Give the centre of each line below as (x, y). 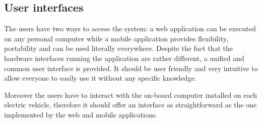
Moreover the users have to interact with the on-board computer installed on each (131, 95)
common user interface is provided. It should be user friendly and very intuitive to (131, 68)
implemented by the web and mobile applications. (81, 114)
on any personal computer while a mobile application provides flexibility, (116, 38)
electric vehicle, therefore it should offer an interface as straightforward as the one (130, 105)
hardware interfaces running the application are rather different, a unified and (124, 58)
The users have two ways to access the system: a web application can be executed (130, 28)
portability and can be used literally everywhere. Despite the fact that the (118, 48)
